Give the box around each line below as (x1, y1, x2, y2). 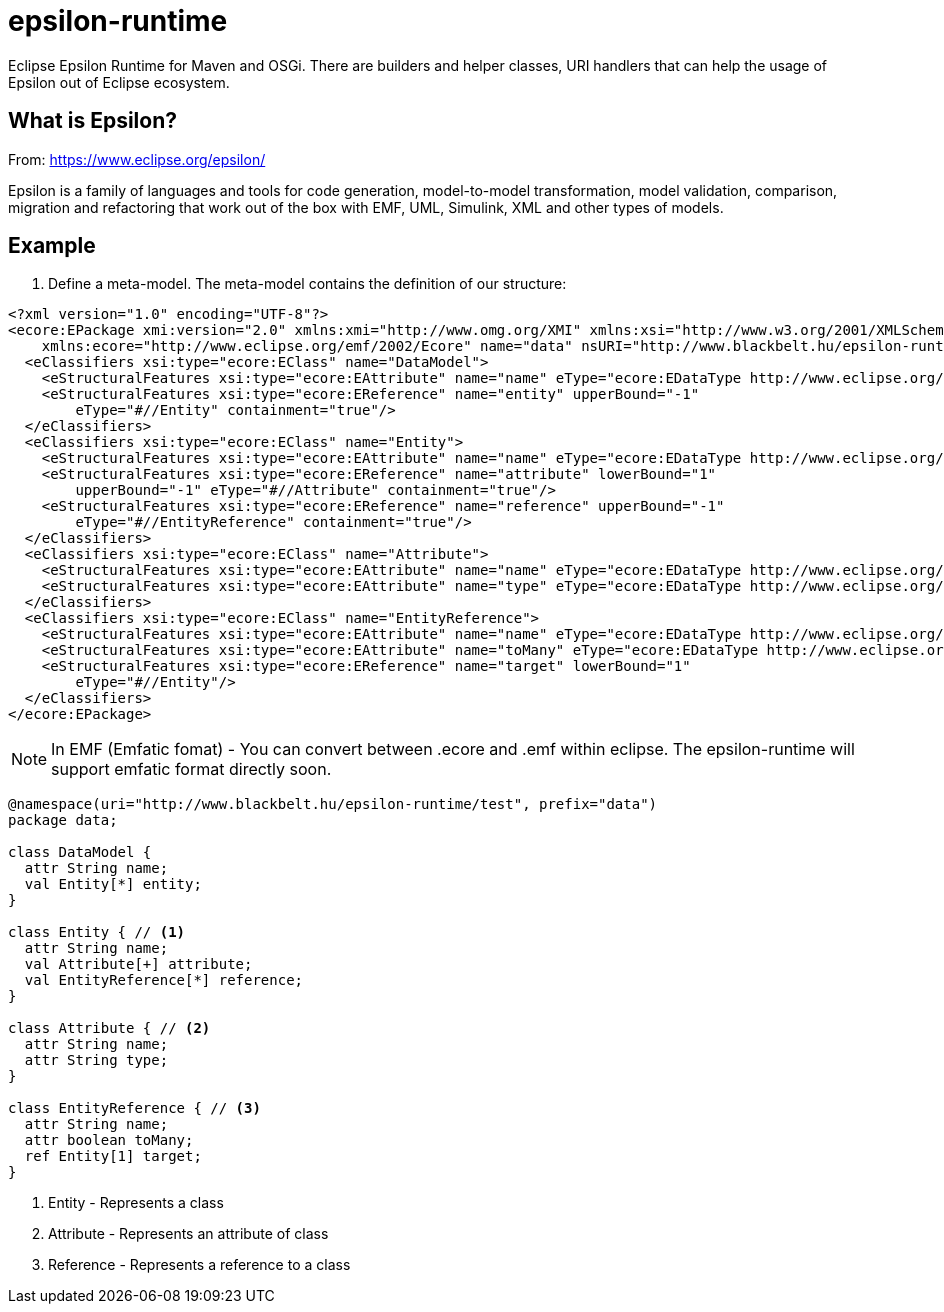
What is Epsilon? (8, 108, 177, 134)
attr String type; (24, 1052, 169, 1069)
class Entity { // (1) (8, 924, 186, 941)
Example (8, 233, 96, 259)
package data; (8, 812, 118, 829)
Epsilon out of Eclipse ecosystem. (8, 73, 230, 91)
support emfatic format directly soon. (51, 759, 332, 780)
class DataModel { (8, 844, 152, 861)
